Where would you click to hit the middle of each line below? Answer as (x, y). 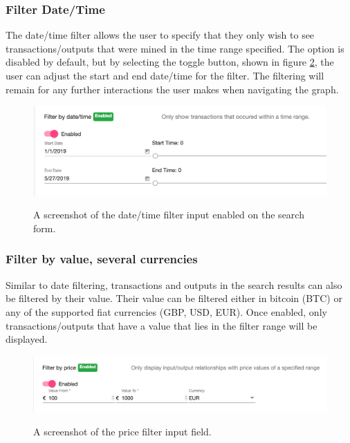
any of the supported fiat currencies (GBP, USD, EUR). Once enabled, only (166, 311)
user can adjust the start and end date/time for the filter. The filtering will (165, 75)
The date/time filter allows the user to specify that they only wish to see (160, 35)
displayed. (27, 339)
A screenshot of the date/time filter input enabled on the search (169, 215)
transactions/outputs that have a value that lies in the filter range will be (162, 325)
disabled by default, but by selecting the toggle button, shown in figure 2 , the (170, 62)
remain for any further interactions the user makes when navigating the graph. (172, 89)
